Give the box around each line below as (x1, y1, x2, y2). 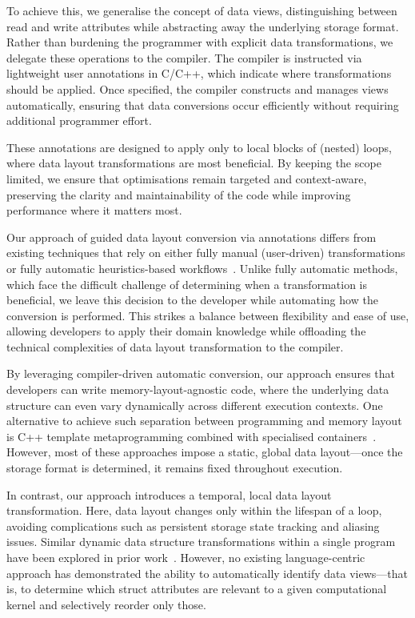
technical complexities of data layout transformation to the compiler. (6, 338, 344, 355)
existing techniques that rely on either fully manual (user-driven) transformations (6, 244, 405, 261)
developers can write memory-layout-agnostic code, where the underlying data (6, 381, 389, 398)
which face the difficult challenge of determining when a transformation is (6, 275, 367, 292)
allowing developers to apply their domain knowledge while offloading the (6, 323, 366, 339)
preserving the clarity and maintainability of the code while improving (6, 186, 351, 203)
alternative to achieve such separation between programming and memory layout (6, 412, 402, 429)
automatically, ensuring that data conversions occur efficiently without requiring (6, 96, 399, 113)
